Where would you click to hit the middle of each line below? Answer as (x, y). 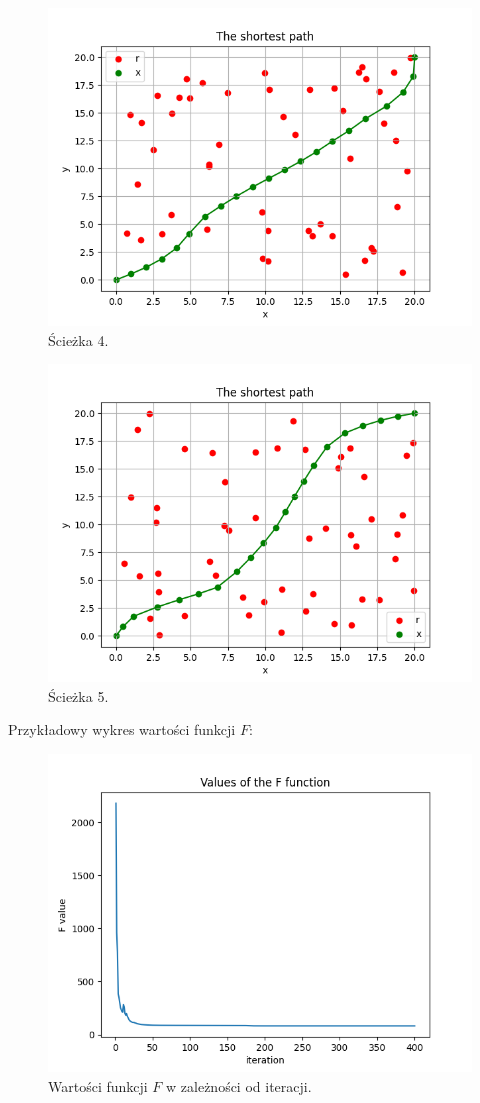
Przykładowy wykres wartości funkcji (122, 729)
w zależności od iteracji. (239, 1085)
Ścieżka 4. (78, 339)
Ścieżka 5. (78, 695)
